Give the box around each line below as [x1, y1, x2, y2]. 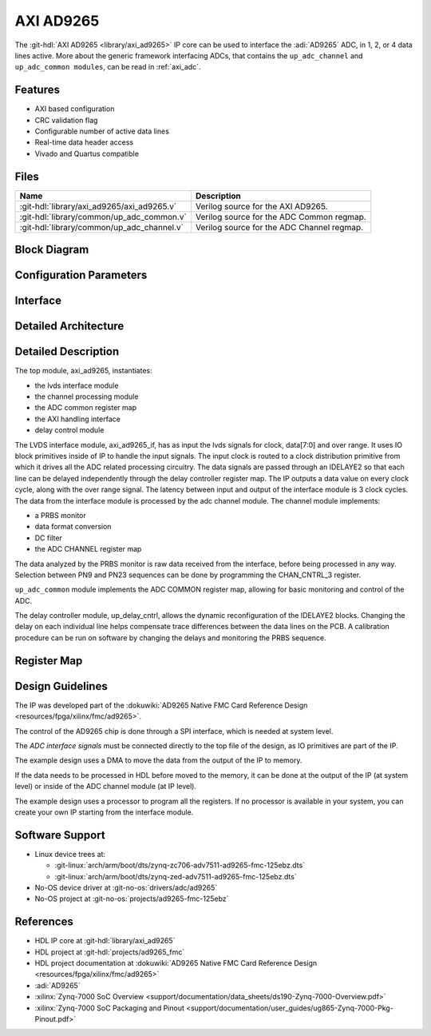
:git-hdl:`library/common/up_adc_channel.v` [19, 221, 184, 233]
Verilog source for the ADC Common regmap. [196, 211, 366, 222]
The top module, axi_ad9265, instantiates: [14, 366, 153, 376]
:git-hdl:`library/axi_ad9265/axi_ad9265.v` [19, 201, 177, 212]
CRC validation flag [34, 115, 98, 125]
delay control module [34, 425, 105, 435]
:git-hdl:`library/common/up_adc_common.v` [19, 211, 187, 222]
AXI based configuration [34, 104, 115, 114]
